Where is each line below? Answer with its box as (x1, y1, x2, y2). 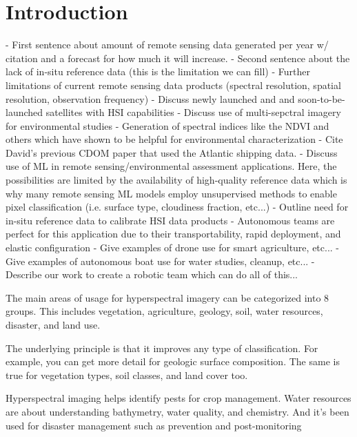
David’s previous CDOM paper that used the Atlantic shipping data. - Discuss (6, 145, 338, 159)
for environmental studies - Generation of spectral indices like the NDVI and (6, 118, 329, 133)
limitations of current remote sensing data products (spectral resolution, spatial (6, 77, 341, 92)
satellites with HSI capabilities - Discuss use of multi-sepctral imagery (45, 105, 341, 119)
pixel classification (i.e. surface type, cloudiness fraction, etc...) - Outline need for (6, 200, 349, 214)
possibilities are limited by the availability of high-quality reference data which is (6, 173, 347, 187)
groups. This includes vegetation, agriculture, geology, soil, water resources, (6, 304, 323, 318)
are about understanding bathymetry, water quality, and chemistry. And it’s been (6, 404, 349, 418)
